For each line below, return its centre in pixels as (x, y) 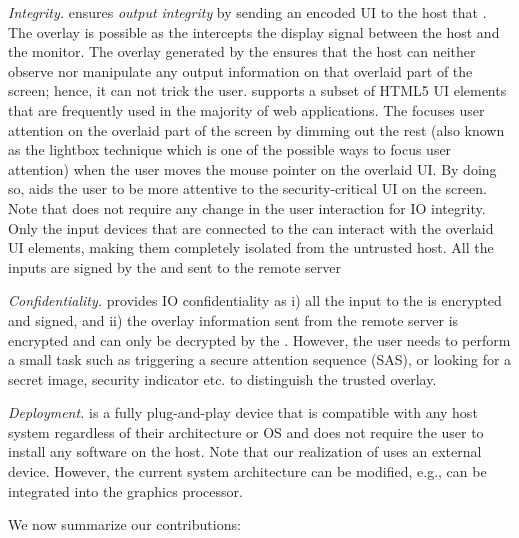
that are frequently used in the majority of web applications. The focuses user (246, 109)
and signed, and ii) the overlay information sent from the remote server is (233, 319)
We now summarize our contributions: (124, 524)
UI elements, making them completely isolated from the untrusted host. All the (251, 247)
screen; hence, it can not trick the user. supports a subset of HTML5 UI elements (257, 90)
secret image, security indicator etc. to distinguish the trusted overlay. (222, 378)
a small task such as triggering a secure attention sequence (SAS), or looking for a (260, 359)
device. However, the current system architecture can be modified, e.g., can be (247, 471)
